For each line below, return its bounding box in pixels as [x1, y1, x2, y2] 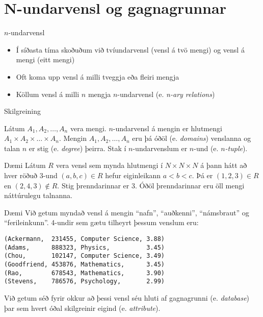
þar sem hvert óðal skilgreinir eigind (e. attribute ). [4, 302, 161, 313]
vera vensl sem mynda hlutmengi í [56, 160, 163, 170]
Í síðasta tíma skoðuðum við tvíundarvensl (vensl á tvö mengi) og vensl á [16, 44, 245, 55]
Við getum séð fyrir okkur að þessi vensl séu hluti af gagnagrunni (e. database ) [4, 292, 250, 303]
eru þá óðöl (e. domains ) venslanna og [132, 133, 251, 143]
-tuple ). [225, 142, 248, 153]
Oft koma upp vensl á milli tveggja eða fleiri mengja [16, 71, 179, 82]
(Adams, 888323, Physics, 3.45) [4, 243, 165, 251]
